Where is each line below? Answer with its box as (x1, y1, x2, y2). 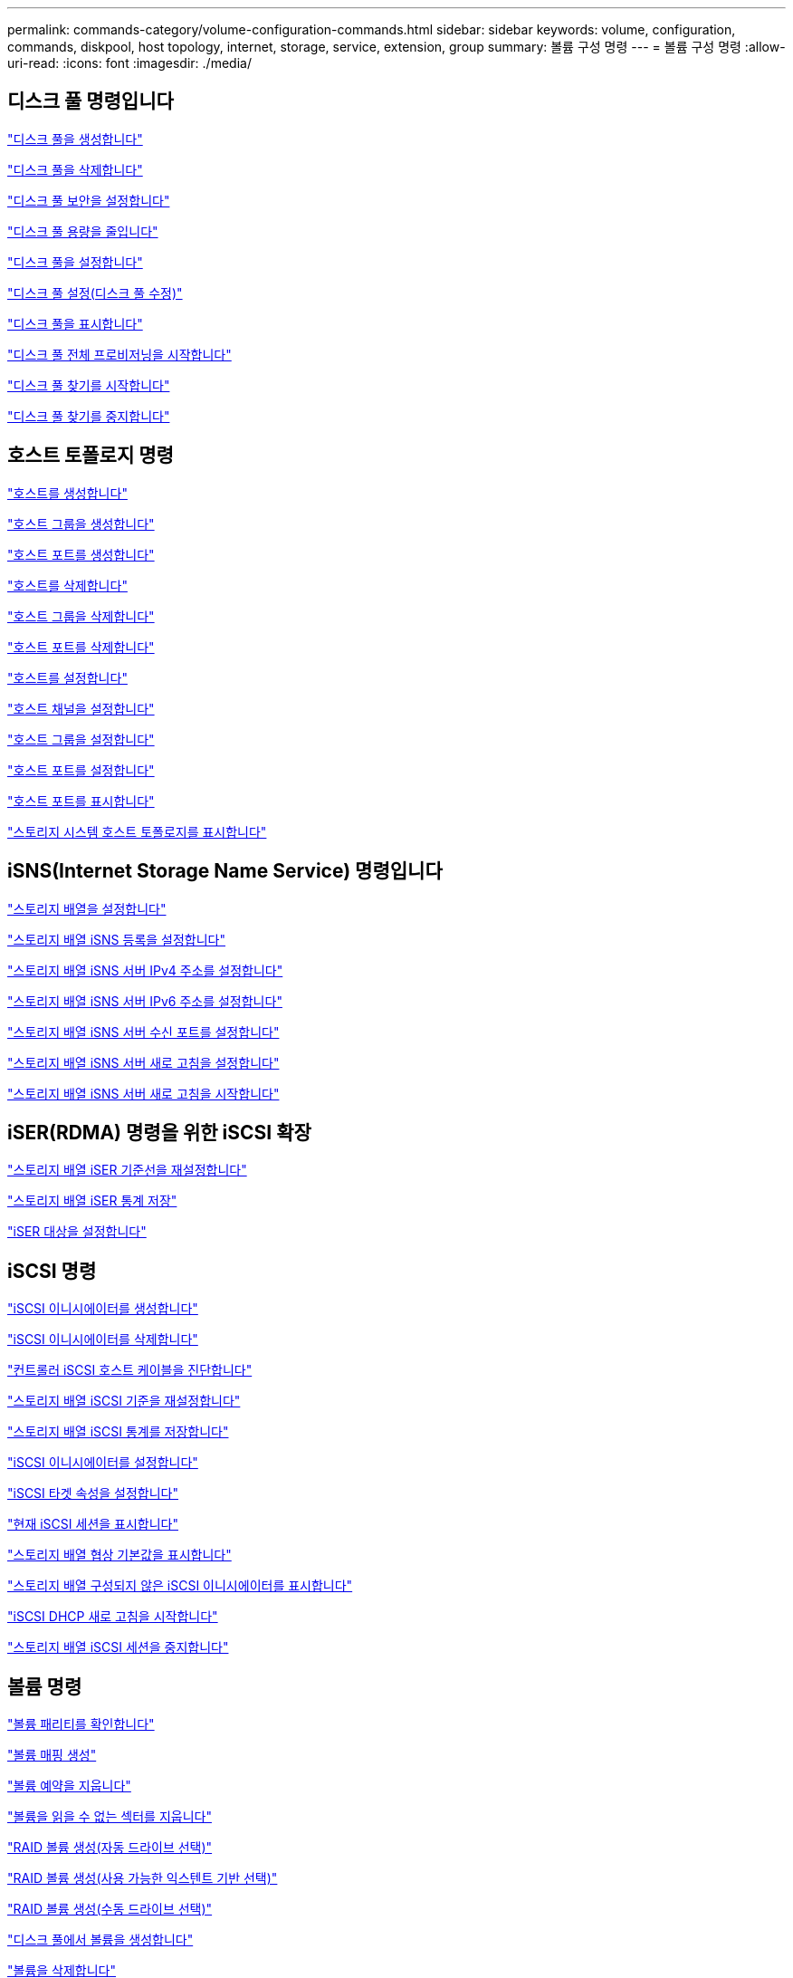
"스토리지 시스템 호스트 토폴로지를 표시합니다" (7, 823, 267, 840)
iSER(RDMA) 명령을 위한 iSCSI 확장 (7, 1120, 311, 1144)
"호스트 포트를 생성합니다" (7, 546, 155, 562)
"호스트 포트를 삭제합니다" (7, 639, 155, 655)
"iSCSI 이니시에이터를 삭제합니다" (7, 1331, 198, 1348)
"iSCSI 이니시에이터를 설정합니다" (7, 1455, 198, 1471)
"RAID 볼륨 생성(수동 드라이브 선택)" (7, 1901, 213, 1917)
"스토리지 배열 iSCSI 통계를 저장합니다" (7, 1424, 229, 1440)
